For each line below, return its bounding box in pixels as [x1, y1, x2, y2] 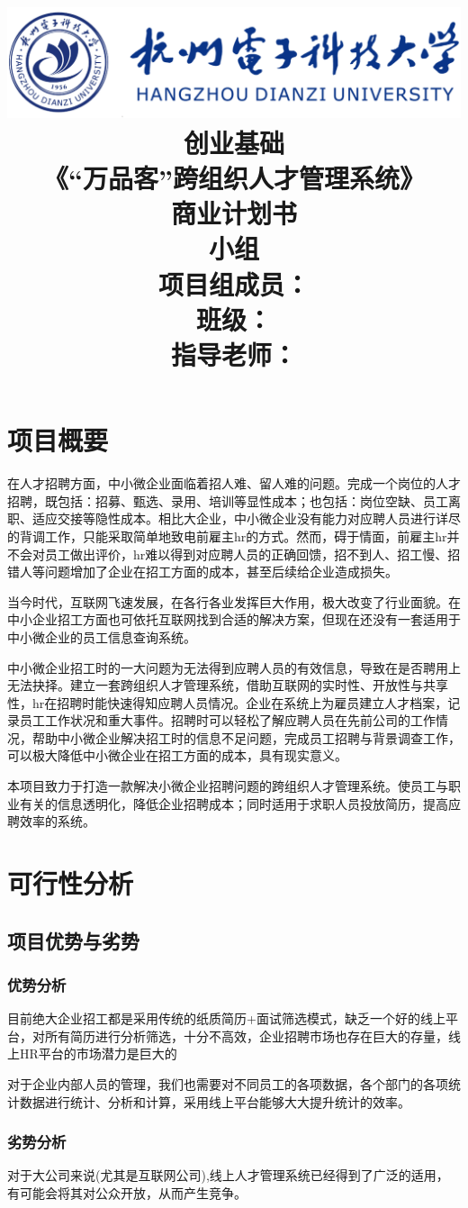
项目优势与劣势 [7, 926, 139, 954]
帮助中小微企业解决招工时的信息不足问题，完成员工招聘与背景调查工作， [31, 728, 461, 747]
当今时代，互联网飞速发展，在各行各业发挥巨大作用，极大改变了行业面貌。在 [7, 592, 461, 611]
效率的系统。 [19, 812, 95, 831]
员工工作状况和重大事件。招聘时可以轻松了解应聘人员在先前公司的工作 [19, 711, 436, 730]
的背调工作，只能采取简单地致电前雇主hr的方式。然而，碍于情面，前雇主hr [7, 526, 447, 545]
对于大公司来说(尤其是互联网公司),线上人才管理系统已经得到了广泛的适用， [7, 1166, 449, 1185]
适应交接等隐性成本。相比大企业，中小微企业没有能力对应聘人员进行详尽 [31, 509, 461, 528]
